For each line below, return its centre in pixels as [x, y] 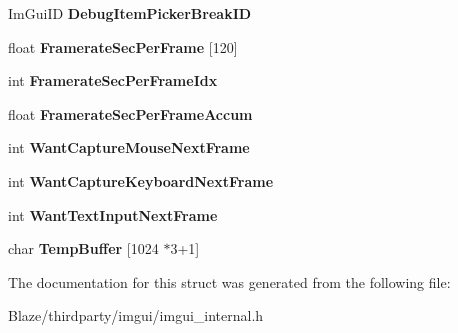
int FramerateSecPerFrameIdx [113, 80]
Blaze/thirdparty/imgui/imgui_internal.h [136, 315]
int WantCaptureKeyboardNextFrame [141, 180]
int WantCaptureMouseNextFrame [129, 147]
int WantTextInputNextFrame [113, 214]
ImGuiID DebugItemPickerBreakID [130, 13]
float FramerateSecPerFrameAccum [130, 113]
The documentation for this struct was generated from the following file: [229, 281]
